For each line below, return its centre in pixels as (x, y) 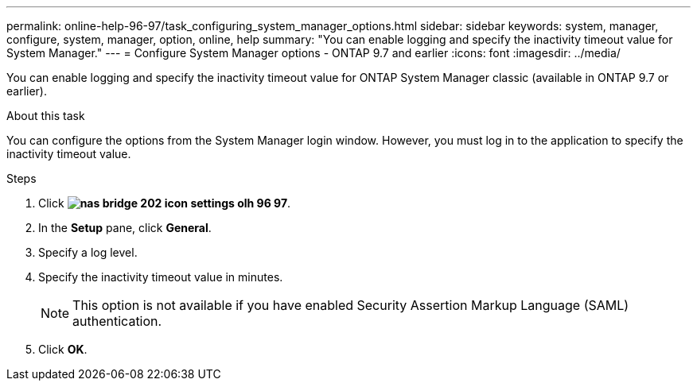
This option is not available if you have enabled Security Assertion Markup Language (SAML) (351, 305)
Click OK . (63, 349)
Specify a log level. (88, 252)
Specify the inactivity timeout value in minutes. (161, 277)
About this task (46, 116)
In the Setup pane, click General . (125, 228)
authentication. (117, 321)
